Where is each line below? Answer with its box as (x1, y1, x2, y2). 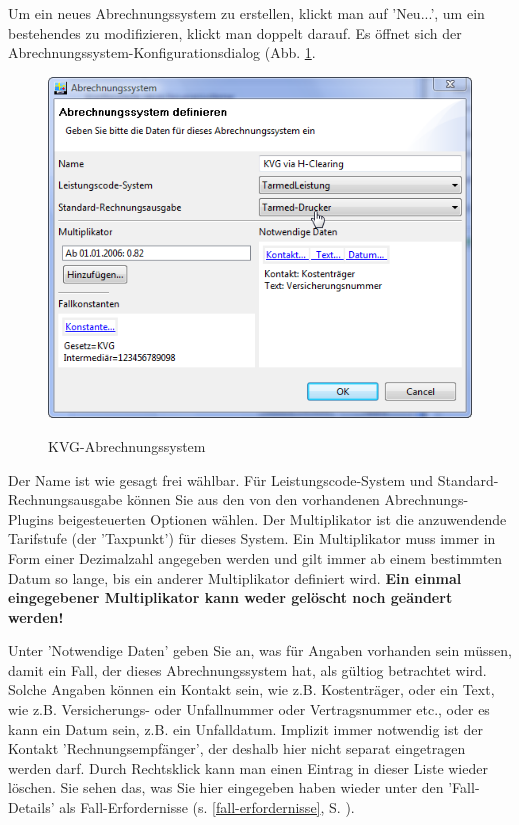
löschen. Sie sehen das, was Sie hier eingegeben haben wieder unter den (8, 777, 444, 798)
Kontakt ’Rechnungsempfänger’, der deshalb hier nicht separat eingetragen (8, 738, 466, 759)
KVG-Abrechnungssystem (48, 435, 206, 456)
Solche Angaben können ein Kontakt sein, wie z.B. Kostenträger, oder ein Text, (8, 679, 495, 700)
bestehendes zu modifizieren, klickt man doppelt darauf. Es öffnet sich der (8, 22, 462, 43)
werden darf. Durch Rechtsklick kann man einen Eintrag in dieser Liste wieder (8, 757, 488, 778)
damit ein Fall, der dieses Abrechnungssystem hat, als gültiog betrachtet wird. (8, 659, 487, 680)
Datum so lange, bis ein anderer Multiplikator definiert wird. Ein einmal (8, 567, 462, 588)
